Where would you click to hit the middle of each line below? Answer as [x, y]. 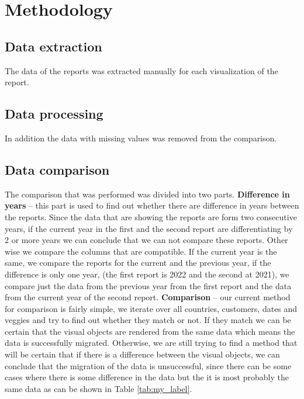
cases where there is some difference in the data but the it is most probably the [147, 377]
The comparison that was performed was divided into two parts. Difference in [147, 194]
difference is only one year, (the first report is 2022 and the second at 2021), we [147, 274]
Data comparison [57, 169]
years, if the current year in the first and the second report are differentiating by [149, 228]
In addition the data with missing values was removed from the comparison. [141, 138]
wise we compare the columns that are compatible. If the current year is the [141, 251]
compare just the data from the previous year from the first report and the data [148, 285]
